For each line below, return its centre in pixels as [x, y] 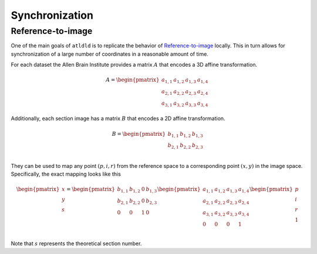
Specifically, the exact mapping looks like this [66, 174]
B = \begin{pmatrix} [139, 134]
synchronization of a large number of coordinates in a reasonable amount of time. [109, 54]
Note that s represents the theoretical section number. [76, 243]
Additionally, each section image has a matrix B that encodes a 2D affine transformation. [118, 119]
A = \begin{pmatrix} [133, 80]
